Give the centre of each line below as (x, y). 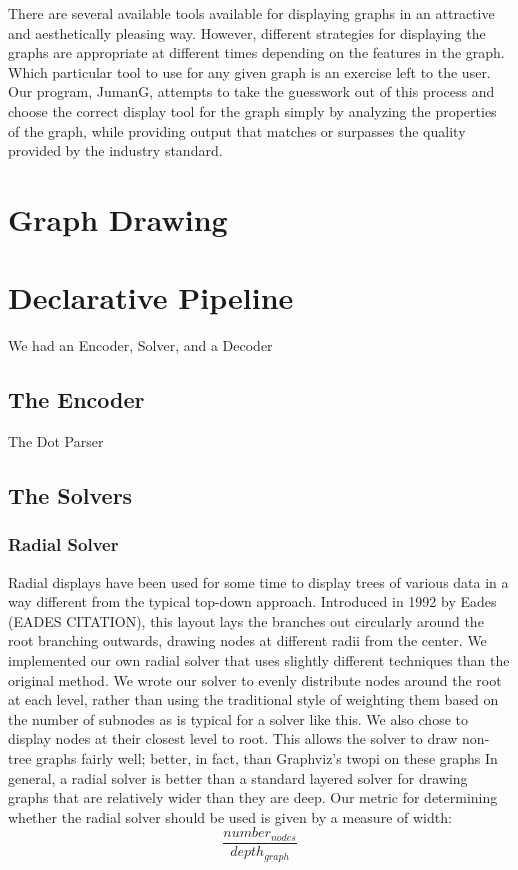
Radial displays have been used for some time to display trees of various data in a (258, 581)
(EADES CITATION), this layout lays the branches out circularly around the (246, 620)
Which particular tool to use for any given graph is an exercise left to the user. (249, 71)
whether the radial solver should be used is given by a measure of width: (230, 816)
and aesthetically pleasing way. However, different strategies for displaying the (247, 32)
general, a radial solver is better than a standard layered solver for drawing (238, 777)
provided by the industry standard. (115, 150)
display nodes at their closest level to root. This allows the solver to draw (233, 738)
